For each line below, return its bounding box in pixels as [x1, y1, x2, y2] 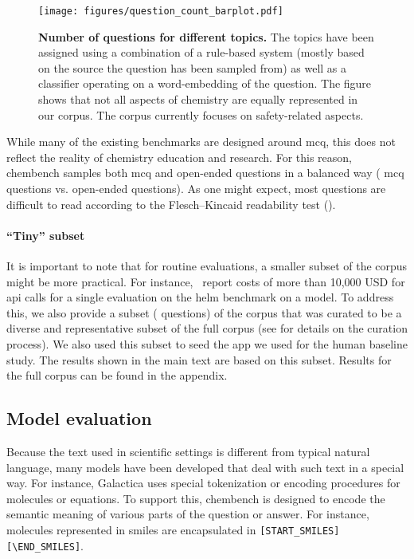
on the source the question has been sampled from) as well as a [38, 59, 347, 76]
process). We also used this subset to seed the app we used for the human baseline [6, 335, 408, 352]
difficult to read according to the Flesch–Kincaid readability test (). [6, 195, 336, 212]
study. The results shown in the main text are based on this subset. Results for [6, 351, 392, 368]
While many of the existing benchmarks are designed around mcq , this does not [6, 133, 396, 150]
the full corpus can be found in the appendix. [6, 367, 228, 384]
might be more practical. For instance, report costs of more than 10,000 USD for [6, 273, 405, 289]
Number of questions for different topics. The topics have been [38, 28, 374, 45]
